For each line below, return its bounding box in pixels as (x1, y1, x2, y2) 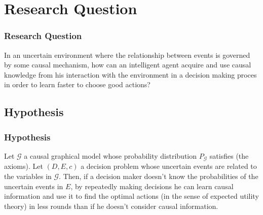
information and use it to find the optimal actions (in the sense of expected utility (4, 191, 259, 201)
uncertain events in (4, 181, 63, 191)
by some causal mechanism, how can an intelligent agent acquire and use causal (4, 59, 251, 70)
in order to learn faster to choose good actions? (4, 79, 151, 90)
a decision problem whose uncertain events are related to (81, 161, 257, 171)
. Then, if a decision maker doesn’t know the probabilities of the (59, 171, 258, 182)
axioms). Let (4, 161, 43, 171)
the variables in (4, 171, 52, 182)
